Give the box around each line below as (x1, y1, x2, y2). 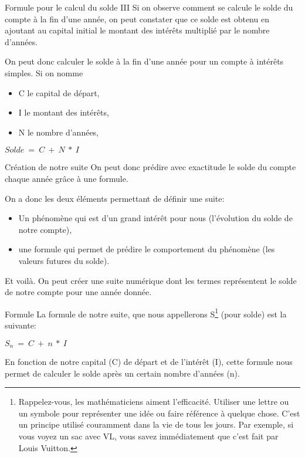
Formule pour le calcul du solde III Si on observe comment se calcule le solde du (5, 1, 293, 13)
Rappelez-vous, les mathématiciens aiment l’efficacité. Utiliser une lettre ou (18, 395, 289, 408)
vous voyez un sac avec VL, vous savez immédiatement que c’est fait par (18, 429, 279, 442)
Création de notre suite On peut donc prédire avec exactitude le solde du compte (5, 161, 296, 173)
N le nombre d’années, (18, 126, 99, 138)
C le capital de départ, (18, 86, 100, 99)
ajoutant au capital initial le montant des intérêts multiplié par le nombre (5, 24, 270, 36)
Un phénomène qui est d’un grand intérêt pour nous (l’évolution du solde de (18, 212, 293, 224)
